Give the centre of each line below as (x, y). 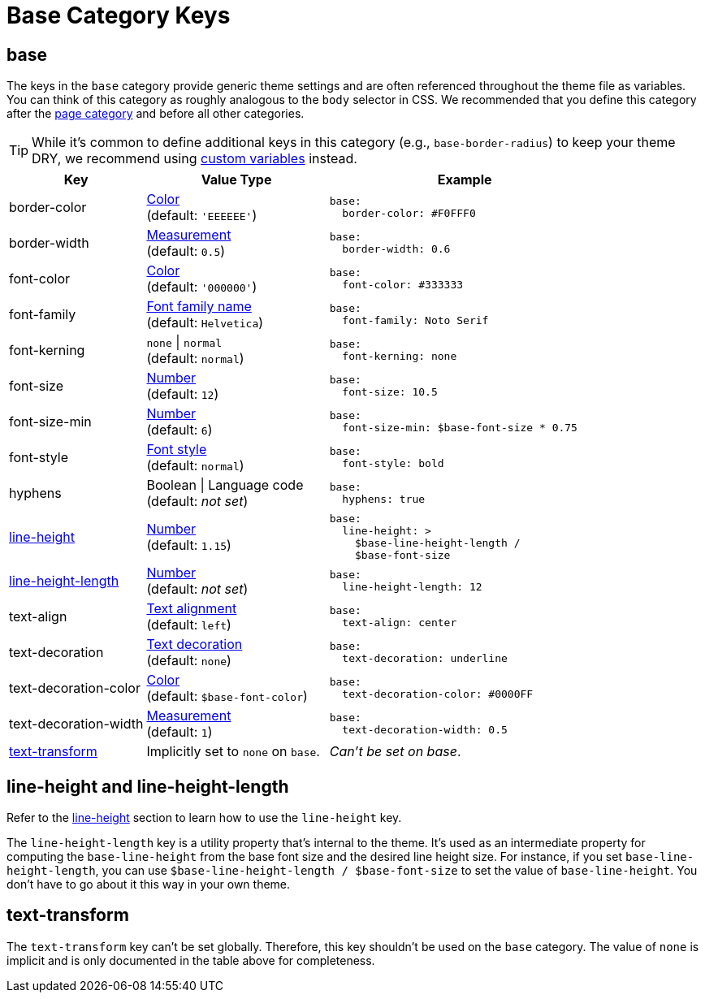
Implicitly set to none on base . (233, 752)
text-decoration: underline (425, 659)
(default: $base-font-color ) (227, 696)
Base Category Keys (119, 15)
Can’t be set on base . (395, 752)
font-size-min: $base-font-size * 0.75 (460, 428)
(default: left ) (189, 625)
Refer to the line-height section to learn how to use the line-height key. (204, 818)
